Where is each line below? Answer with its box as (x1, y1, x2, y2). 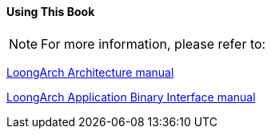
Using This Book (6, 5, 95, 18)
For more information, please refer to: (41, 35, 266, 52)
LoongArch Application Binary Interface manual (6, 89, 256, 104)
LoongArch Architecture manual (6, 65, 174, 79)
